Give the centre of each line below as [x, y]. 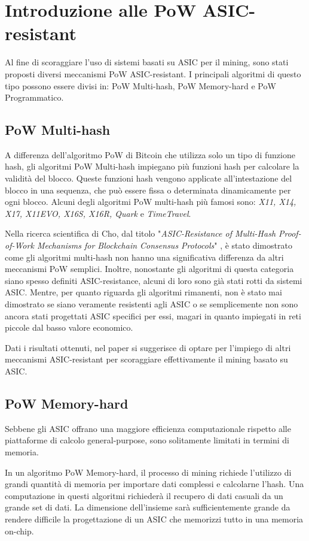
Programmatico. [34, 97]
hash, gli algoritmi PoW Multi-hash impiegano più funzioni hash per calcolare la [152, 166]
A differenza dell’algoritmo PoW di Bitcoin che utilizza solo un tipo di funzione [150, 154]
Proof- [290, 233]
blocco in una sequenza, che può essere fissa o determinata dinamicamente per [148, 190]
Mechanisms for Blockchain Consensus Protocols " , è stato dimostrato [164, 245]
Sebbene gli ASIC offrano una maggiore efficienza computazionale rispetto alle [148, 428]
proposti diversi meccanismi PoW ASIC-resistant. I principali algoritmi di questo [153, 73]
